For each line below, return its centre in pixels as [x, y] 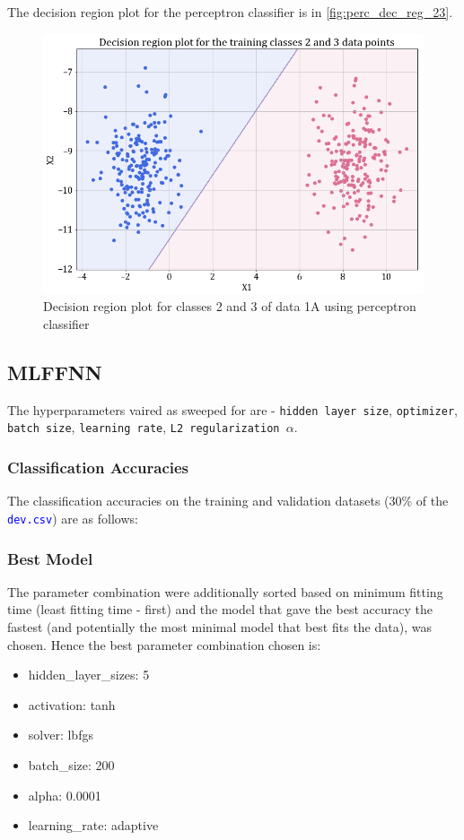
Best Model [50, 558]
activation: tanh [72, 704]
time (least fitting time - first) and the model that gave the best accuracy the [220, 609]
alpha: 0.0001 [65, 795]
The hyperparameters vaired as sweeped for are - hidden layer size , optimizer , [232, 409]
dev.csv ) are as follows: [73, 518]
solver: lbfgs [61, 735]
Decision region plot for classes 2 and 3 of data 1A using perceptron [230, 306]
